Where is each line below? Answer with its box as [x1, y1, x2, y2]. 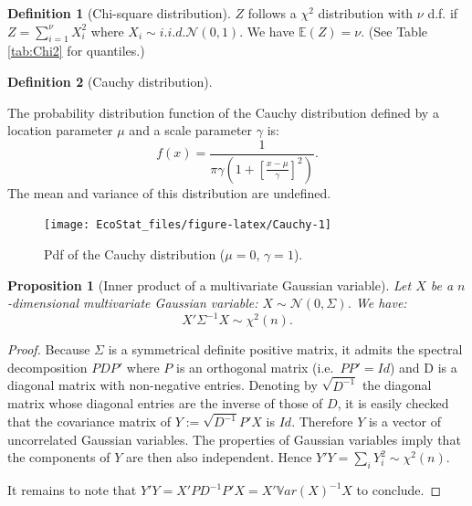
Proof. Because [7, 340, 90, 359]
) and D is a [389, 357, 457, 376]
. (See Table [361, 21, 427, 40]
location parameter [7, 121, 113, 140]
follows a [247, 4, 297, 22]
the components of [7, 448, 110, 467]
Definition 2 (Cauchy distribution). [7, 71, 213, 90]
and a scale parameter [129, 121, 253, 140]
